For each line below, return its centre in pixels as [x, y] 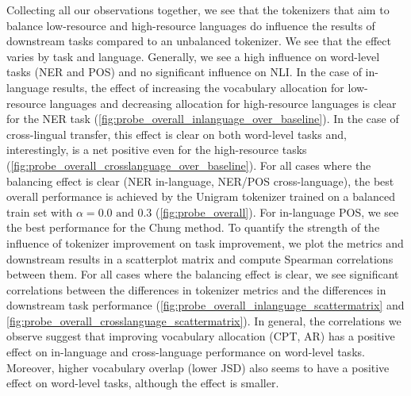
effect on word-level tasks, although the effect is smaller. [143, 383]
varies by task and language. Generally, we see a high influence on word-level [193, 56]
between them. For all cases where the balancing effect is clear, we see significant [203, 274]
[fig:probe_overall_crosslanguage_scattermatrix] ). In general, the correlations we [204, 320]
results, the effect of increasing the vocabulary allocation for [198, 87]
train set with [40, 211]
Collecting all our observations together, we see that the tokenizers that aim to [198, 10]
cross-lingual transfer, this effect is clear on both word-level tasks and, [177, 134]
